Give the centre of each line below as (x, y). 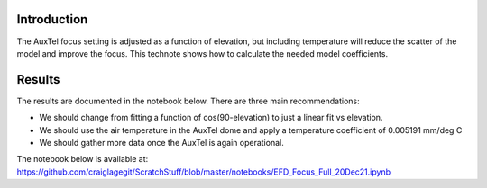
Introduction (52, 19)
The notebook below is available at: (83, 159)
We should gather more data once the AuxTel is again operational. (161, 142)
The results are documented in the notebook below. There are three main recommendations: (188, 101)
